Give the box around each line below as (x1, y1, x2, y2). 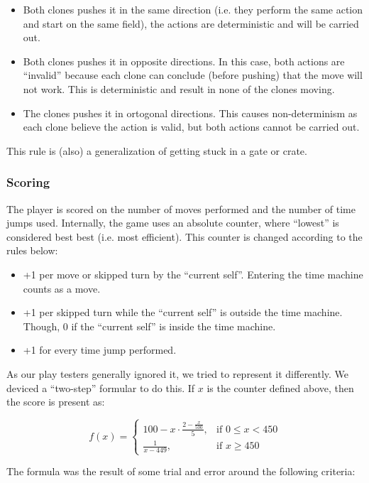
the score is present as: (6, 394, 105, 409)
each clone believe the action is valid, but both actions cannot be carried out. (23, 119, 360, 134)
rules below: (6, 243, 58, 258)
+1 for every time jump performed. (23, 342, 177, 357)
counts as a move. (23, 281, 101, 295)
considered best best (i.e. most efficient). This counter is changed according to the (6, 229, 363, 244)
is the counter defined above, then (206, 380, 354, 395)
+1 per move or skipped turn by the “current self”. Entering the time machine (23, 266, 363, 281)
